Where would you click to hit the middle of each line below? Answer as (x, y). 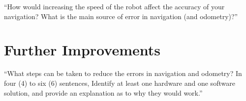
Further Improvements (82, 50)
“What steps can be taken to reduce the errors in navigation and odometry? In (123, 73)
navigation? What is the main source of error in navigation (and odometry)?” (121, 16)
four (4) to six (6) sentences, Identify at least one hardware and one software (120, 83)
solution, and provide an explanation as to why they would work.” (103, 92)
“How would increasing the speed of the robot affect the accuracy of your (114, 6)
